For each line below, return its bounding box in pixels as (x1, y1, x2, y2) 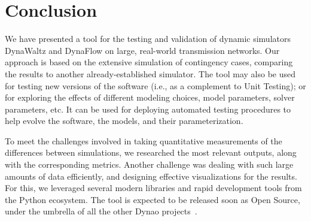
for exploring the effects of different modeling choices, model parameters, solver (5, 91, 295, 104)
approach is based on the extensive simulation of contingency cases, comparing (5, 56, 293, 68)
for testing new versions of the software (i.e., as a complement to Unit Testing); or (5, 79, 306, 92)
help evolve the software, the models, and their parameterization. (5, 114, 243, 127)
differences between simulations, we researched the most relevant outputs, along (5, 146, 297, 159)
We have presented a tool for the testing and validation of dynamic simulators (5, 32, 291, 45)
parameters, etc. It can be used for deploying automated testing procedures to (5, 102, 291, 115)
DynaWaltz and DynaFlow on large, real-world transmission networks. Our (5, 44, 280, 56)
